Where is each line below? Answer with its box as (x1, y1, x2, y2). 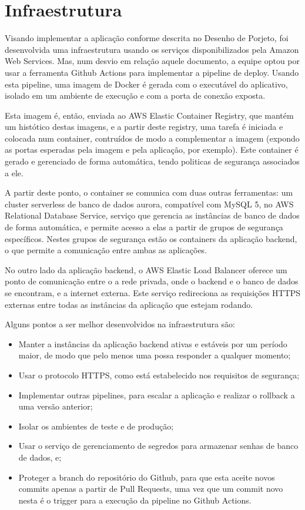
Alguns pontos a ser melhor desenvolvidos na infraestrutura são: (5, 318, 235, 330)
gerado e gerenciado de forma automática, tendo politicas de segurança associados (5, 155, 300, 167)
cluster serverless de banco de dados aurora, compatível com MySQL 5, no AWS (5, 197, 294, 210)
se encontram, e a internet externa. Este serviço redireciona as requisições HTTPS (5, 287, 301, 298)
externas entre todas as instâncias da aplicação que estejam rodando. (5, 298, 253, 310)
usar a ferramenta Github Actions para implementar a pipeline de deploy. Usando (5, 66, 299, 78)
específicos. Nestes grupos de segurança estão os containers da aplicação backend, (5, 232, 297, 244)
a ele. (5, 166, 24, 179)
